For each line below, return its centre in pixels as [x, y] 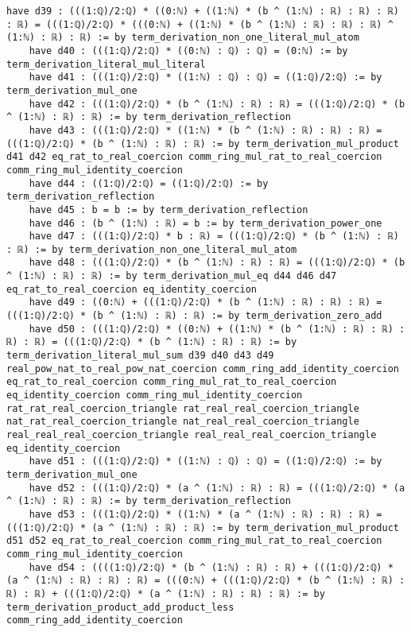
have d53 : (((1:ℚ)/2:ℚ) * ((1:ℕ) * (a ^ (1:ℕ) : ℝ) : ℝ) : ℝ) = [205, 514]
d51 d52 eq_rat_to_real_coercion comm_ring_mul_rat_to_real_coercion [194, 541]
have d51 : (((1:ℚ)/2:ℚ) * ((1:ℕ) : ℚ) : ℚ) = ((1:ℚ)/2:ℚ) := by [205, 461]
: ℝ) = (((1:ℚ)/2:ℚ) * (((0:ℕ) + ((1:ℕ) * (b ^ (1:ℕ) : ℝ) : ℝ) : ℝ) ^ [200, 24]
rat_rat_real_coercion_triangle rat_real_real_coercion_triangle [183, 408]
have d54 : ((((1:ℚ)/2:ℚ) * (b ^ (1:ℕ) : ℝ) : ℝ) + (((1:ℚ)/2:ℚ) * [211, 567]
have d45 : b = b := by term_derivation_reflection [169, 209]
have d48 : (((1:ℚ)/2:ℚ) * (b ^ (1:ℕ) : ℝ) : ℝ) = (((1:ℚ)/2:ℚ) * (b [217, 263]
